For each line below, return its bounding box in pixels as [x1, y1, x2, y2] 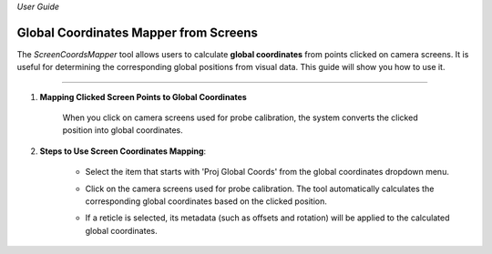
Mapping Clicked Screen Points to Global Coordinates [39, 91, 248, 102]
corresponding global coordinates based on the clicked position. [85, 196, 328, 207]
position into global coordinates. [62, 125, 183, 136]
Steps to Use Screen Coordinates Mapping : [39, 146, 207, 157]
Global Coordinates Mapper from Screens [16, 25, 259, 40]
